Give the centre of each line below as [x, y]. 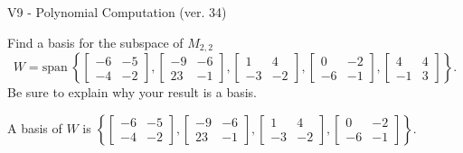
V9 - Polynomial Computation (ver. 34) [117, 12]
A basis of [35, 127]
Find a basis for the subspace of [95, 42]
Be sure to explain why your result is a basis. [132, 92]
